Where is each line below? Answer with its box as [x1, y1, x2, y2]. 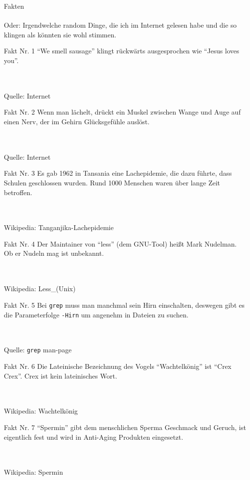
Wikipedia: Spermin [4, 467, 63, 477]
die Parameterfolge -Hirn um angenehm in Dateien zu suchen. [4, 309, 189, 319]
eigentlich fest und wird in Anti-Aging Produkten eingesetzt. [4, 431, 183, 442]
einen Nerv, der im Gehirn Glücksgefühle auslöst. [4, 116, 150, 126]
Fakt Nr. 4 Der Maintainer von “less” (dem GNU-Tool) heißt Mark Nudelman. [4, 238, 237, 248]
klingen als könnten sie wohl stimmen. [4, 29, 117, 39]
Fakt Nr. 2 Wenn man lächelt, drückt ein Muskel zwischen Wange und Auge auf [4, 107, 241, 117]
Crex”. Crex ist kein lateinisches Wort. [4, 370, 118, 381]
